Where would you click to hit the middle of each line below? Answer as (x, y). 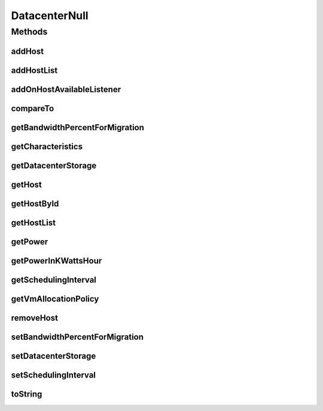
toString (27, 394)
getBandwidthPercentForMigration (78, 128)
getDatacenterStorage (54, 165)
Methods (29, 32)
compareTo (33, 108)
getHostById (35, 203)
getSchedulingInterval (54, 280)
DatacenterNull (50, 16)
